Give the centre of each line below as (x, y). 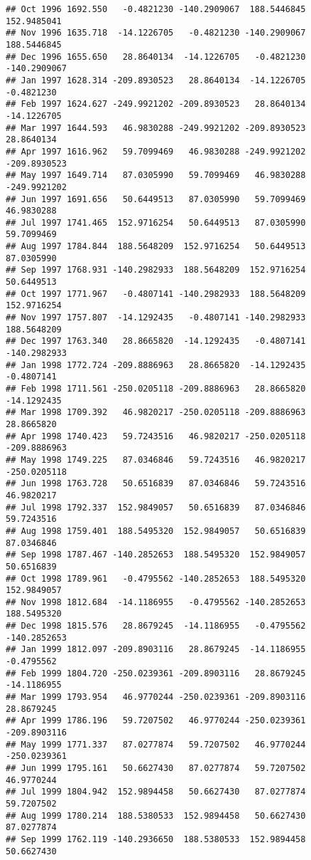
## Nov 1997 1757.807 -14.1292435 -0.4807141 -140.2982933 (156, 318)
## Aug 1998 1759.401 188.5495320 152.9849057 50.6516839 (156, 531)
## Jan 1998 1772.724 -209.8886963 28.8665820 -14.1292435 (156, 365)
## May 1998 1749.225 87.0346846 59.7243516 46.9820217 (156, 460)
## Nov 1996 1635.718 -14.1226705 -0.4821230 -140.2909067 (156, 33)
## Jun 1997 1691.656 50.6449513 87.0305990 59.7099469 (156, 199)
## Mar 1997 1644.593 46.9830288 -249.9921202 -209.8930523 (156, 128)
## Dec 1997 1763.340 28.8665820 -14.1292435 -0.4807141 (156, 341)
